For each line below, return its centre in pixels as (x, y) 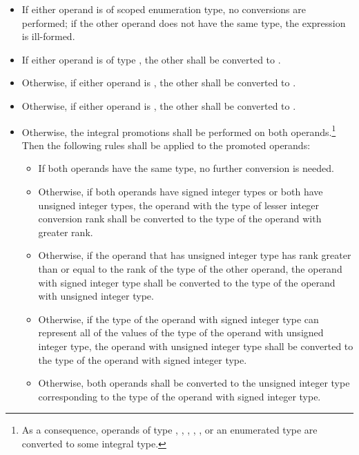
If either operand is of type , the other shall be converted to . (151, 59)
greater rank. (66, 232)
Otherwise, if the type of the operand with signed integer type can (178, 319)
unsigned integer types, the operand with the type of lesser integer (179, 205)
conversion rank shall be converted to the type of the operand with (180, 219)
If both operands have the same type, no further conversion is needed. (186, 168)
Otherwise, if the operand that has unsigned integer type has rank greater (195, 255)
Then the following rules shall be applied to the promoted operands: (166, 145)
